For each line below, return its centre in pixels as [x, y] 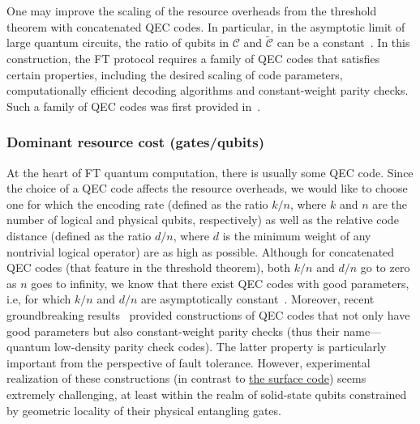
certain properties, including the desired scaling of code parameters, [175, 74]
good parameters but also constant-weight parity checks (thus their [173, 331]
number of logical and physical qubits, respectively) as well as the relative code [203, 220]
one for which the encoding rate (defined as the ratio [137, 204]
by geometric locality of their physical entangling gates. [144, 410]
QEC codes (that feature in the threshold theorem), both [149, 267]
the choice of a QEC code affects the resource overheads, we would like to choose [207, 188]
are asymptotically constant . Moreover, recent [258, 299]
